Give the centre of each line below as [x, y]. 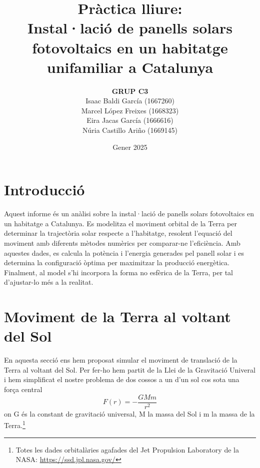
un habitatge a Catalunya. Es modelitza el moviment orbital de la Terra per [120, 223]
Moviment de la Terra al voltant [117, 316]
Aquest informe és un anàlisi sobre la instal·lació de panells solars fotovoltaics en [129, 214]
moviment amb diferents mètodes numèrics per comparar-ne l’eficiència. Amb [122, 242]
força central [23, 389]
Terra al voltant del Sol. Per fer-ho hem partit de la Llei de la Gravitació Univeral [130, 369]
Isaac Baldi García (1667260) [130, 101]
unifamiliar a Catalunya [130, 67]
